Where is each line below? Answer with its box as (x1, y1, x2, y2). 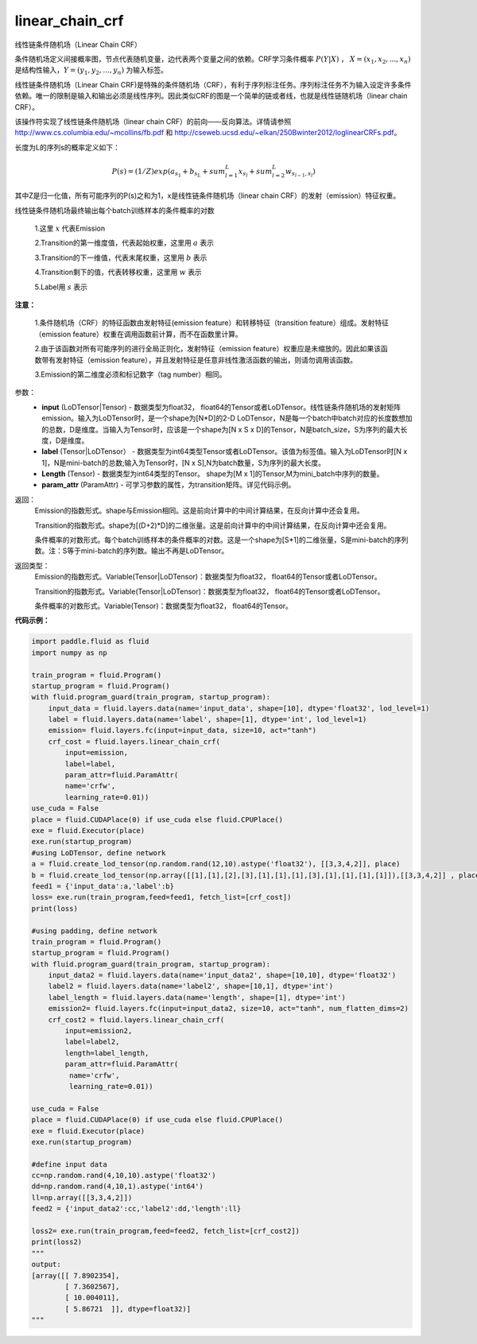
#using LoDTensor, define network (31, 848, 166, 858)
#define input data (31, 1160, 107, 1168)
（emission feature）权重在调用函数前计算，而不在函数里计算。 (34, 329, 242, 339)
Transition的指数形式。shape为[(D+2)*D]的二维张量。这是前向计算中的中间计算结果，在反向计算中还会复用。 (34, 521, 391, 530)
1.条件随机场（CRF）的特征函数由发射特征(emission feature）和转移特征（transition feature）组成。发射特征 (34, 318, 390, 327)
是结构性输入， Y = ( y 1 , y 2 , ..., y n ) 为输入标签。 (14, 65, 169, 77)
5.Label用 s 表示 (34, 282, 87, 292)
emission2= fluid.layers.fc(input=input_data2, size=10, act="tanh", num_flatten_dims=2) (48, 1004, 409, 1013)
